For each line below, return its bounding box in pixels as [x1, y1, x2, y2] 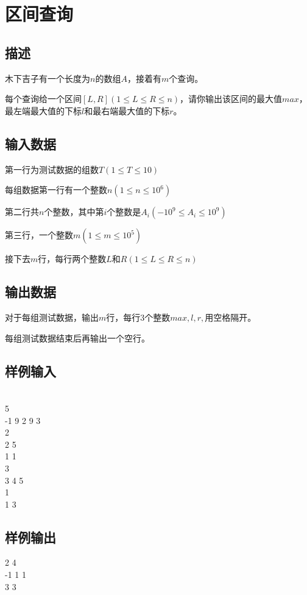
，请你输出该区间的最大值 [180, 92, 283, 105]
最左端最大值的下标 [5, 104, 82, 117]
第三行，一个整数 [5, 228, 73, 241]
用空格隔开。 [205, 310, 256, 323]
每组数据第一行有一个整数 [5, 183, 107, 196]
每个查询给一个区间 [5, 92, 82, 105]
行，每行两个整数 [38, 252, 107, 265]
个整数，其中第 [44, 205, 104, 218]
